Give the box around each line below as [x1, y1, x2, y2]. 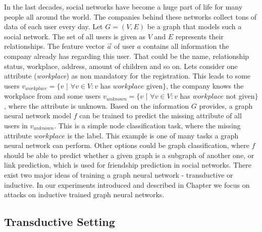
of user [114, 41, 135, 51]
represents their [175, 31, 224, 41]
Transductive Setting [4, 214, 115, 229]
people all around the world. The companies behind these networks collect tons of [4, 11, 257, 22]
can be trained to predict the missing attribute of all [79, 110, 242, 121]
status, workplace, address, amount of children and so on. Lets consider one [4, 60, 238, 71]
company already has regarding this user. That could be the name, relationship [4, 50, 249, 61]
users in [4, 120, 28, 130]
